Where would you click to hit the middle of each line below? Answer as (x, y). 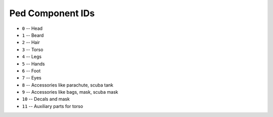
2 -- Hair (31, 43)
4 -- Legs (32, 57)
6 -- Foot (31, 70)
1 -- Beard (33, 35)
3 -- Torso (33, 49)
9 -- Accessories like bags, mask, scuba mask (70, 92)
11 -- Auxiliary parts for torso (53, 106)
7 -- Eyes (32, 78)
